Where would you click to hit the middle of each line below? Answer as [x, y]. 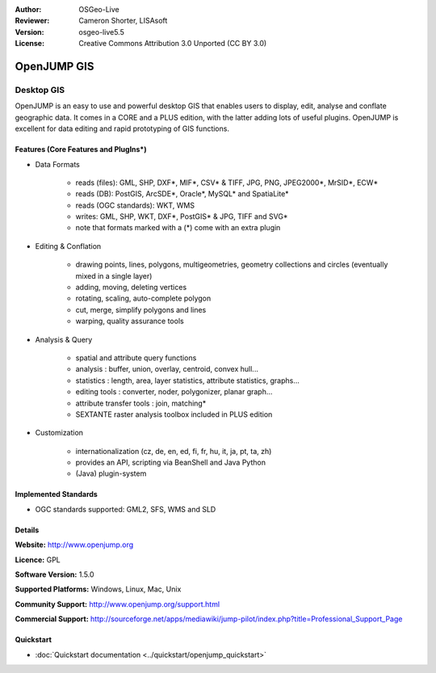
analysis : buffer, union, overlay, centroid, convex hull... [167, 369]
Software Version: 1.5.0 [55, 574]
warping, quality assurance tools [130, 321]
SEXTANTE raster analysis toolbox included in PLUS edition [174, 414]
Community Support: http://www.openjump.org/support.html [117, 604]
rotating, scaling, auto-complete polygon [143, 298]
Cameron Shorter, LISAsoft [123, 21]
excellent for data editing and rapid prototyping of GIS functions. [122, 128]
